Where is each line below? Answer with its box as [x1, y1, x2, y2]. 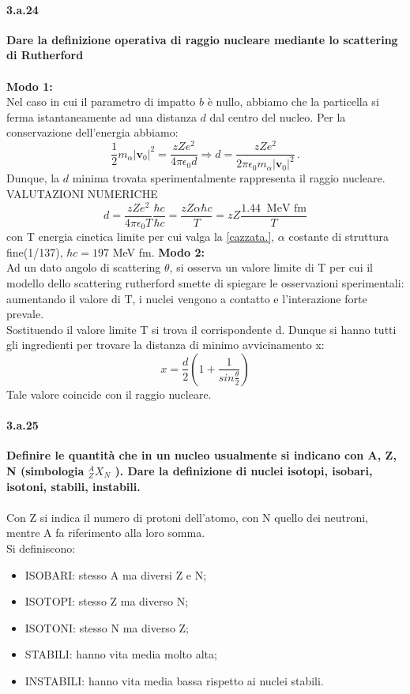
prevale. [6, 306, 44, 322]
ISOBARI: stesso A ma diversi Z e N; [24, 566, 207, 583]
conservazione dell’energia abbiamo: [6, 124, 179, 141]
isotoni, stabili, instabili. [6, 478, 141, 494]
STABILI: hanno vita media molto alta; [24, 646, 217, 662]
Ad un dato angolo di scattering [6, 259, 161, 276]
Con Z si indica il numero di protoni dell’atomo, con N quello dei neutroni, [6, 508, 368, 525]
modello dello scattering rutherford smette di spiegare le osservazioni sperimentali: [6, 275, 404, 291]
